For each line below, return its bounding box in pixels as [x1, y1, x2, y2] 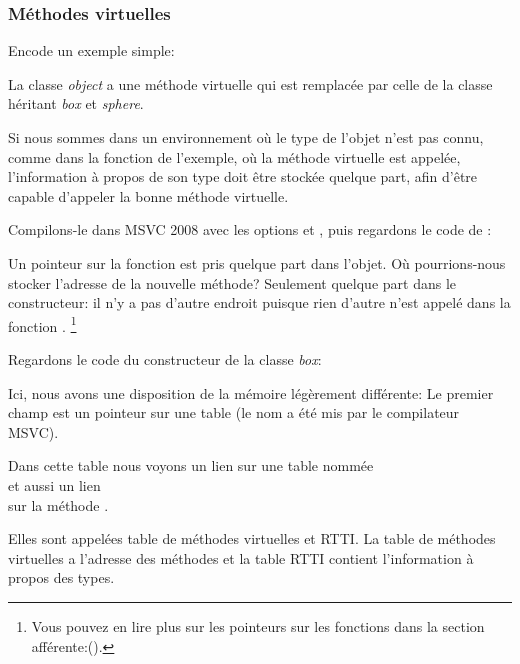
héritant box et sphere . [8, 93, 144, 114]
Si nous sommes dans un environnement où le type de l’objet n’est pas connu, [8, 127, 484, 147]
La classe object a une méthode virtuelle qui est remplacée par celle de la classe [8, 73, 493, 94]
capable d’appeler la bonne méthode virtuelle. [8, 185, 289, 206]
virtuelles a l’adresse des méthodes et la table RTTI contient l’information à [8, 547, 474, 568]
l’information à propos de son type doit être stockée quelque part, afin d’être [8, 166, 478, 187]
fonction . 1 [8, 312, 77, 336]
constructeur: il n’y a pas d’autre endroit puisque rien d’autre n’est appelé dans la [8, 292, 511, 313]
